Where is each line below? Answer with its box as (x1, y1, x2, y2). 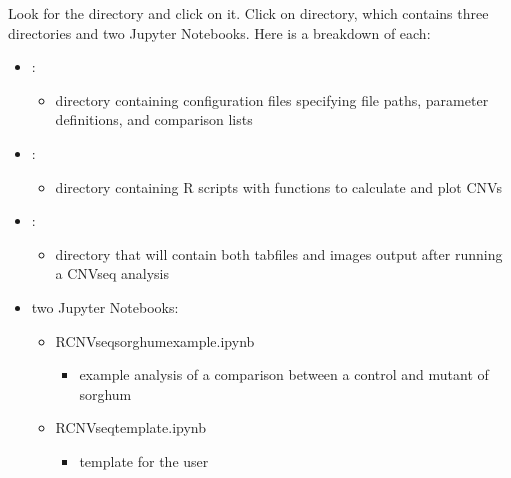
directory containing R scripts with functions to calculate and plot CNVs (55, 176, 502, 197)
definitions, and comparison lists (55, 109, 253, 130)
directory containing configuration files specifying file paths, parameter (55, 89, 489, 110)
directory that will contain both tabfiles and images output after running (55, 243, 503, 264)
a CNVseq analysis (55, 263, 169, 284)
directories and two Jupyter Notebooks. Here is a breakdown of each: (8, 22, 431, 43)
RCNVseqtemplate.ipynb (55, 417, 206, 438)
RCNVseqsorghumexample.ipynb (55, 330, 255, 351)
